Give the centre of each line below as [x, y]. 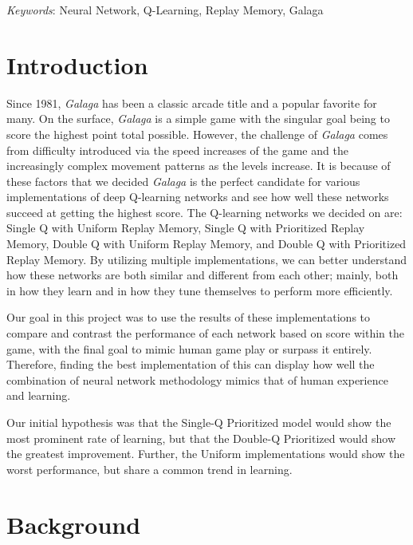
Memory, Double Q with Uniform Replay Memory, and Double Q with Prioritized [206, 244]
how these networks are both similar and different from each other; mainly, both [203, 275]
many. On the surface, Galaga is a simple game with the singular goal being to [198, 118]
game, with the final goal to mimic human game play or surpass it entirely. [189, 348]
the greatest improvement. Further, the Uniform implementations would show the [206, 454]
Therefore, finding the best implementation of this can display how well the [191, 364]
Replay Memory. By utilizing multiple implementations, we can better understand [206, 259]
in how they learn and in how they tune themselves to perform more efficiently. [200, 290]
